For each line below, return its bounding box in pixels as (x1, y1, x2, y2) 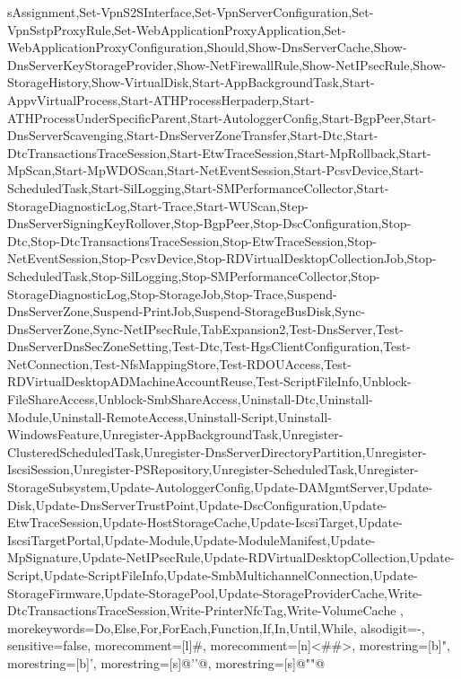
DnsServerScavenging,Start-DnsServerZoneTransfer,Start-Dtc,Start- (7, 126, 378, 145)
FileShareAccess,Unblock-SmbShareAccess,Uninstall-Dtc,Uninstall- (7, 390, 373, 409)
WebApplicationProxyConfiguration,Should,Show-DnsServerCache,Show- (7, 38, 407, 57)
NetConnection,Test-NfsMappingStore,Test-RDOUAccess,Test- (7, 354, 352, 373)
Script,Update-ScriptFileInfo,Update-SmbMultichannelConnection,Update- (7, 566, 418, 584)
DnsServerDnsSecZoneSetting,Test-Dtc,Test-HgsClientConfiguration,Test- (7, 337, 411, 356)
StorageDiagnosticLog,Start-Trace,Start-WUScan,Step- (7, 196, 309, 215)
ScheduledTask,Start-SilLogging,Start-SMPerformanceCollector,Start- (7, 178, 389, 197)
